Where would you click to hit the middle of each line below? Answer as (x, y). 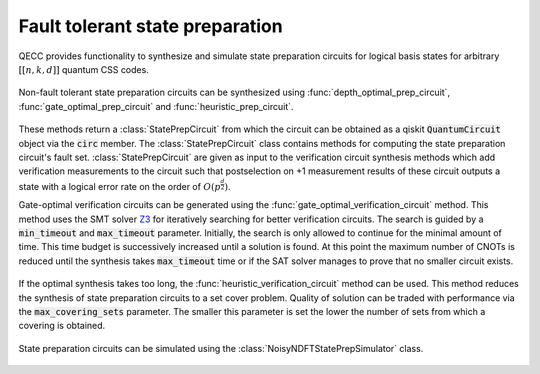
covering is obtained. (62, 326)
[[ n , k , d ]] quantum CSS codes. (83, 69)
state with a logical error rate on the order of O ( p (119, 186)
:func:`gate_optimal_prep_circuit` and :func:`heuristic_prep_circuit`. (156, 106)
